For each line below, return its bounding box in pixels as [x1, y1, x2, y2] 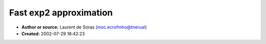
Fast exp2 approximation [9, 7, 113, 18]
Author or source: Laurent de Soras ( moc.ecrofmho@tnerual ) [21, 24, 147, 30]
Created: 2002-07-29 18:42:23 [21, 30, 85, 36]
